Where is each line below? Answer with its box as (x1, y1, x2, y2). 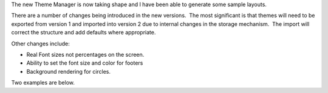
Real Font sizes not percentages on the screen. (26, 51, 145, 58)
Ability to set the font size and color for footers (26, 59, 143, 66)
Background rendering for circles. (26, 68, 111, 75)
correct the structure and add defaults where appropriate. (11, 29, 156, 36)
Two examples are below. (11, 79, 75, 86)
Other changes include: (11, 40, 70, 47)
